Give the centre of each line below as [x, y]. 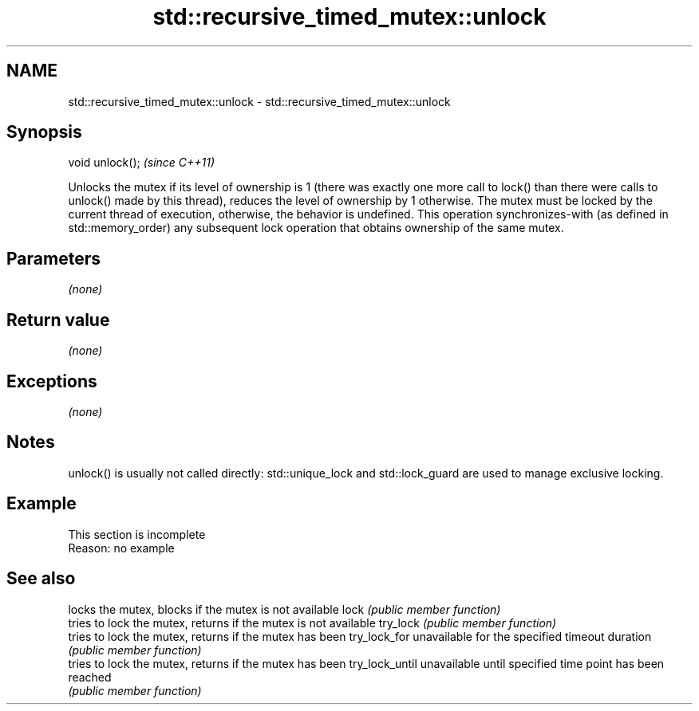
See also [41, 579]
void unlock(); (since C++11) [142, 163]
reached [90, 677]
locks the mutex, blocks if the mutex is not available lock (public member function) [284, 609]
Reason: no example [121, 548]
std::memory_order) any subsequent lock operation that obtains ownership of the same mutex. [316, 228]
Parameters [53, 258]
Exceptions [52, 381]
